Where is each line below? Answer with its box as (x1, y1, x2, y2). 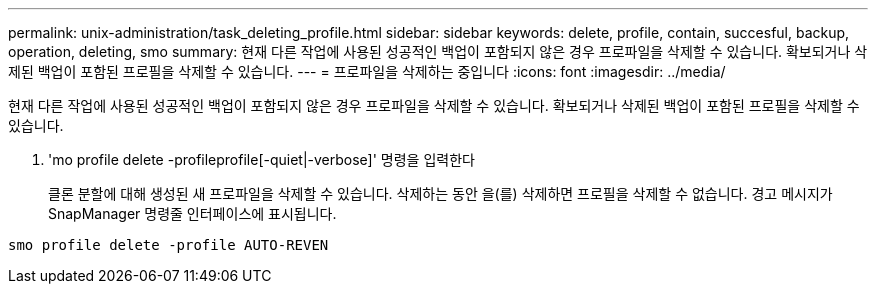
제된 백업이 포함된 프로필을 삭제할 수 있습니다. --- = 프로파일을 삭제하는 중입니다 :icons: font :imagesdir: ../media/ (8, 63, 726, 80)
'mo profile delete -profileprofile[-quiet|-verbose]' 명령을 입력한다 (48, 151, 475, 168)
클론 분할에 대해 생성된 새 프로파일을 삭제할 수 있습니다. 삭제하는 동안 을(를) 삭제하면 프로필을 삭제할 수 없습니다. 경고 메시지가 (48, 185, 833, 202)
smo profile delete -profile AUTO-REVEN (8, 237, 329, 253)
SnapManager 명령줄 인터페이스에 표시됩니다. (48, 205, 337, 222)
